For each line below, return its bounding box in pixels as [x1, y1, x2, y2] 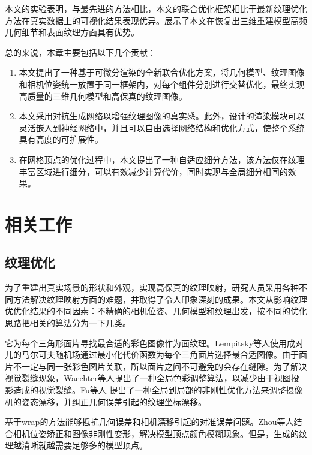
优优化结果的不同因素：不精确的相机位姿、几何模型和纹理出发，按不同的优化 [5, 305, 307, 317]
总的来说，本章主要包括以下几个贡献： [5, 46, 156, 58]
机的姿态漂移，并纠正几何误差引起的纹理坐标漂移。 [5, 395, 206, 408]
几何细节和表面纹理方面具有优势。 [5, 26, 139, 38]
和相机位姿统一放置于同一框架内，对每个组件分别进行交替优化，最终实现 [19, 77, 305, 90]
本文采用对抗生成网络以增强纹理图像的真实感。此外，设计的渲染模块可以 [19, 110, 305, 122]
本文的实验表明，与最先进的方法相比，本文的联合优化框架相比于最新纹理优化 [5, 2, 307, 14]
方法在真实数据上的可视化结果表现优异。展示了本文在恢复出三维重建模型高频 [5, 14, 307, 26]
